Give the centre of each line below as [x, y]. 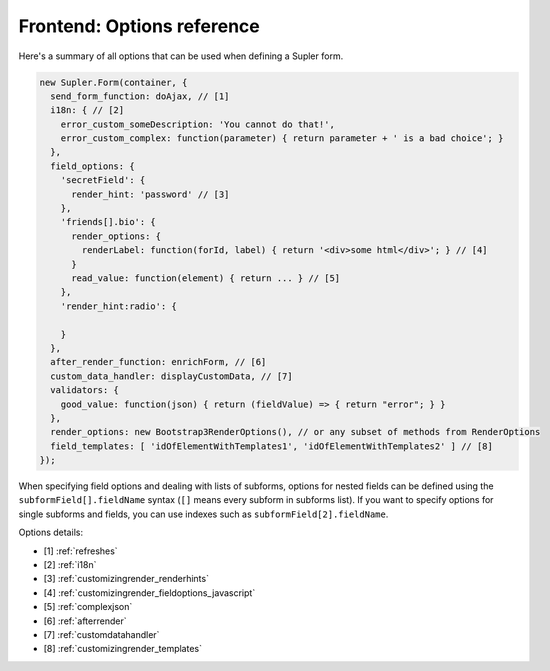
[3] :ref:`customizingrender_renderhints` [126, 579]
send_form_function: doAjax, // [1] [140, 96]
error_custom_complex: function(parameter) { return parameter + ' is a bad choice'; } [282, 138]
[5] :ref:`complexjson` [88, 607]
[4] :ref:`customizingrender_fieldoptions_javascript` [149, 592]
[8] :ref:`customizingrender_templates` [122, 649]
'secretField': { [103, 180]
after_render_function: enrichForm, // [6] [158, 362]
